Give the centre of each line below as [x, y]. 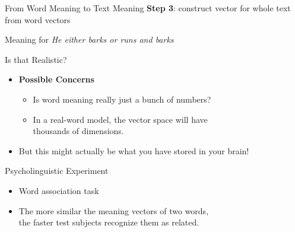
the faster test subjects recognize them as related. [109, 222]
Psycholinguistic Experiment [57, 171]
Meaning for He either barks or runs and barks [89, 39]
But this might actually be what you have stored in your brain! [134, 150]
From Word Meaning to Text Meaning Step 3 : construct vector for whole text [148, 8]
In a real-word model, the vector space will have [120, 119]
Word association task [59, 190]
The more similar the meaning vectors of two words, [114, 210]
